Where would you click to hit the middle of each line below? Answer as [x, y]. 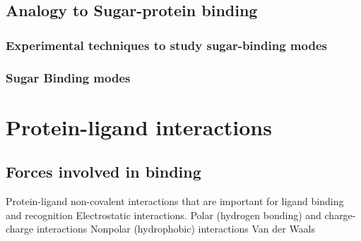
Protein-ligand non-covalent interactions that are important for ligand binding [175, 201]
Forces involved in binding [103, 172]
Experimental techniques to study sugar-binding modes [166, 45]
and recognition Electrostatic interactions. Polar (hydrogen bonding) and [164, 215]
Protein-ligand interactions [139, 126]
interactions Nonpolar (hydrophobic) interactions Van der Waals [176, 229]
